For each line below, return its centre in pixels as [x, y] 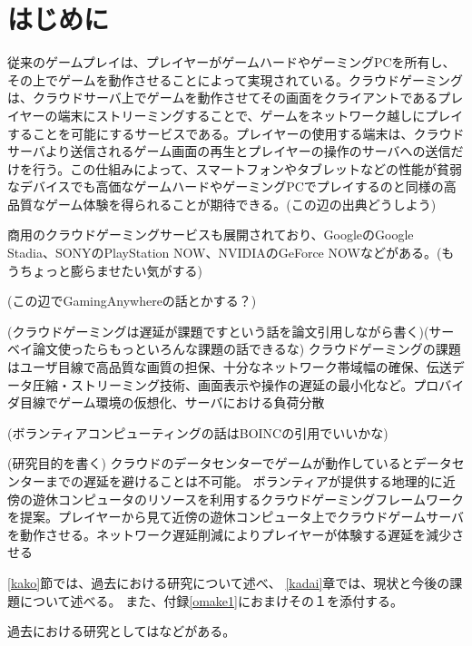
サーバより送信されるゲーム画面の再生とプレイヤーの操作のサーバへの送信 [229, 151]
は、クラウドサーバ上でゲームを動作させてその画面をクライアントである [223, 98]
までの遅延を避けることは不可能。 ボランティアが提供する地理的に [244, 481]
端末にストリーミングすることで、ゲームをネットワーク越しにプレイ [261, 115]
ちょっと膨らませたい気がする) [111, 270]
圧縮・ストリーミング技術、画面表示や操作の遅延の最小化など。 [223, 384]
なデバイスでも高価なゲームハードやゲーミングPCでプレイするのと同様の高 [232, 186]
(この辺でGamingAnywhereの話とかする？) [132, 301]
